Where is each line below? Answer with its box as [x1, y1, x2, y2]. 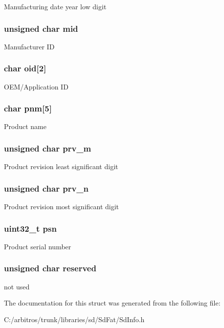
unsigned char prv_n [4, 182, 89, 194]
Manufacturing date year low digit [4, 1, 107, 11]
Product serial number [4, 241, 71, 251]
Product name [4, 121, 46, 131]
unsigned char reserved [4, 262, 96, 274]
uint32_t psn [4, 222, 57, 234]
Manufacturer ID [4, 41, 55, 51]
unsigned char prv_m [4, 142, 91, 154]
